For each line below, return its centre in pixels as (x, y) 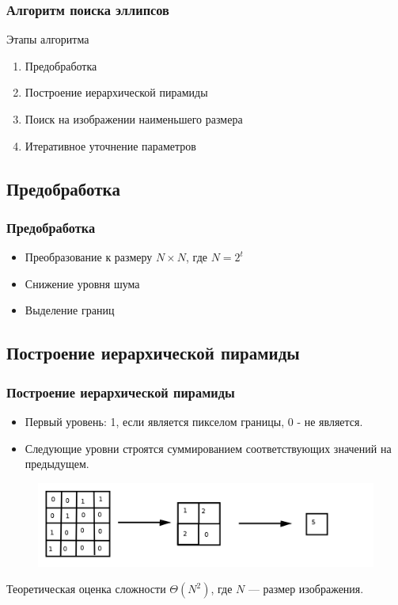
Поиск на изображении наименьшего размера (134, 119)
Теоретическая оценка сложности (86, 589)
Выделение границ (70, 310)
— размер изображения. (306, 589)
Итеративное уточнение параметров (110, 145)
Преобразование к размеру (89, 257)
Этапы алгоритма (48, 39)
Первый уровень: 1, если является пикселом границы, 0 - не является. (194, 421)
